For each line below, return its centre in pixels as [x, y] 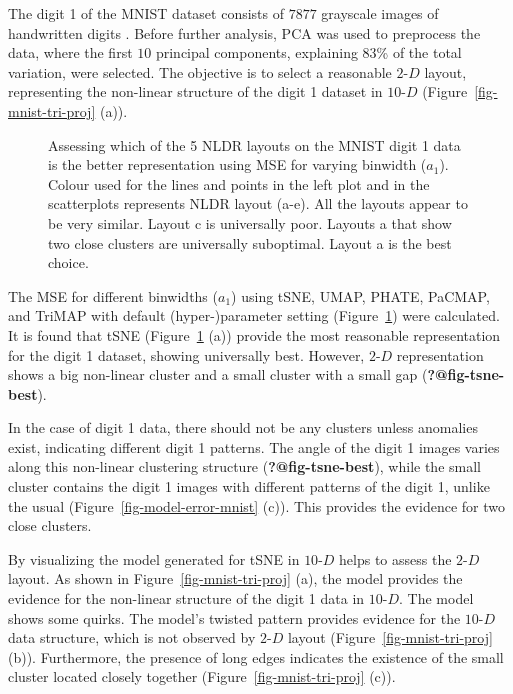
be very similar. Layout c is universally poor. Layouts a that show [250, 222]
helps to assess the [395, 558]
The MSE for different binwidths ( [113, 295]
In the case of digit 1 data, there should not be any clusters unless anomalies [243, 427]
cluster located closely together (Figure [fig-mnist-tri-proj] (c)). [202, 676]
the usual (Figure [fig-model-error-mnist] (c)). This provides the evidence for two [256, 505]
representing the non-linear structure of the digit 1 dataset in [195, 91]
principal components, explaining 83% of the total [308, 52]
